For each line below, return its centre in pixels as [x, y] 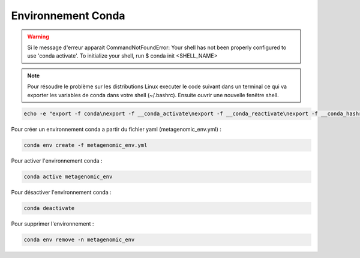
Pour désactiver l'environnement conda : [61, 193]
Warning [38, 37]
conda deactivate [49, 208]
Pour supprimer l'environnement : [52, 224]
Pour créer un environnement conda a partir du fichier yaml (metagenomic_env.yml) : [116, 130]
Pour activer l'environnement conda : [57, 161]
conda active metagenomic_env [68, 177]
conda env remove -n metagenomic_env [79, 240]
